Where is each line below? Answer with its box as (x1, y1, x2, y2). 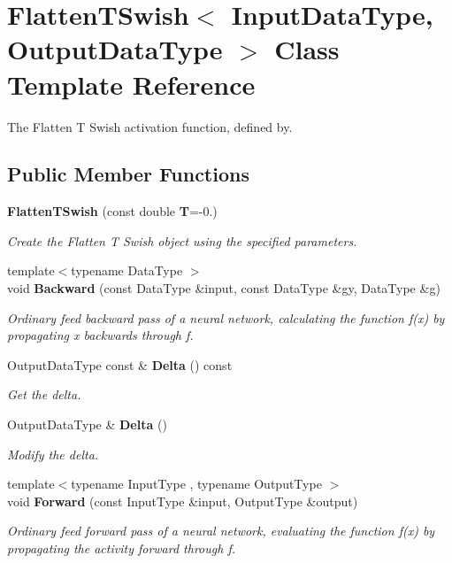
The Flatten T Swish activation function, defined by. (7, 117, 293, 135)
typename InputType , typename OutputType (71, 474, 322, 493)
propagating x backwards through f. (7, 326, 194, 344)
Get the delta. (7, 385, 81, 404)
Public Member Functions (7, 160, 249, 188)
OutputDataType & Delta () (7, 415, 167, 434)
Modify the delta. (7, 444, 99, 463)
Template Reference (7, 66, 256, 102)
